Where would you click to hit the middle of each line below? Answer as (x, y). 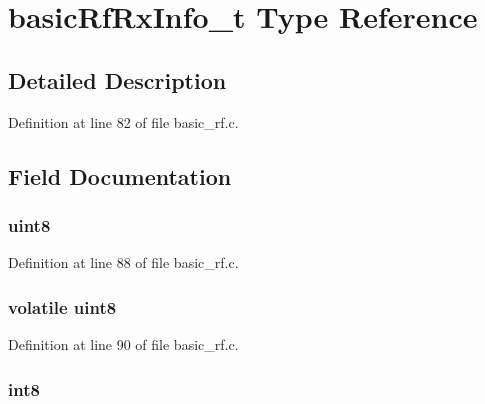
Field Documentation (120, 175)
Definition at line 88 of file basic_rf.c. (123, 262)
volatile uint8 (62, 306)
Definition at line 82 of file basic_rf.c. (123, 121)
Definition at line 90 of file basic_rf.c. (123, 343)
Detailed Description (117, 79)
